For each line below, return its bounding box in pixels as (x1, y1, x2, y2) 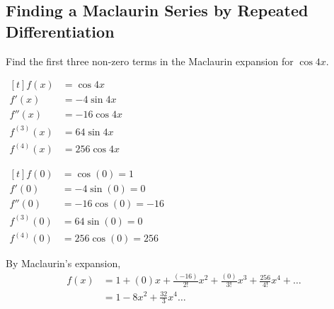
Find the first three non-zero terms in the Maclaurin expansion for (6, 53, 294, 68)
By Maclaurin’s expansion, (6, 256, 121, 271)
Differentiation (6, 20, 115, 42)
